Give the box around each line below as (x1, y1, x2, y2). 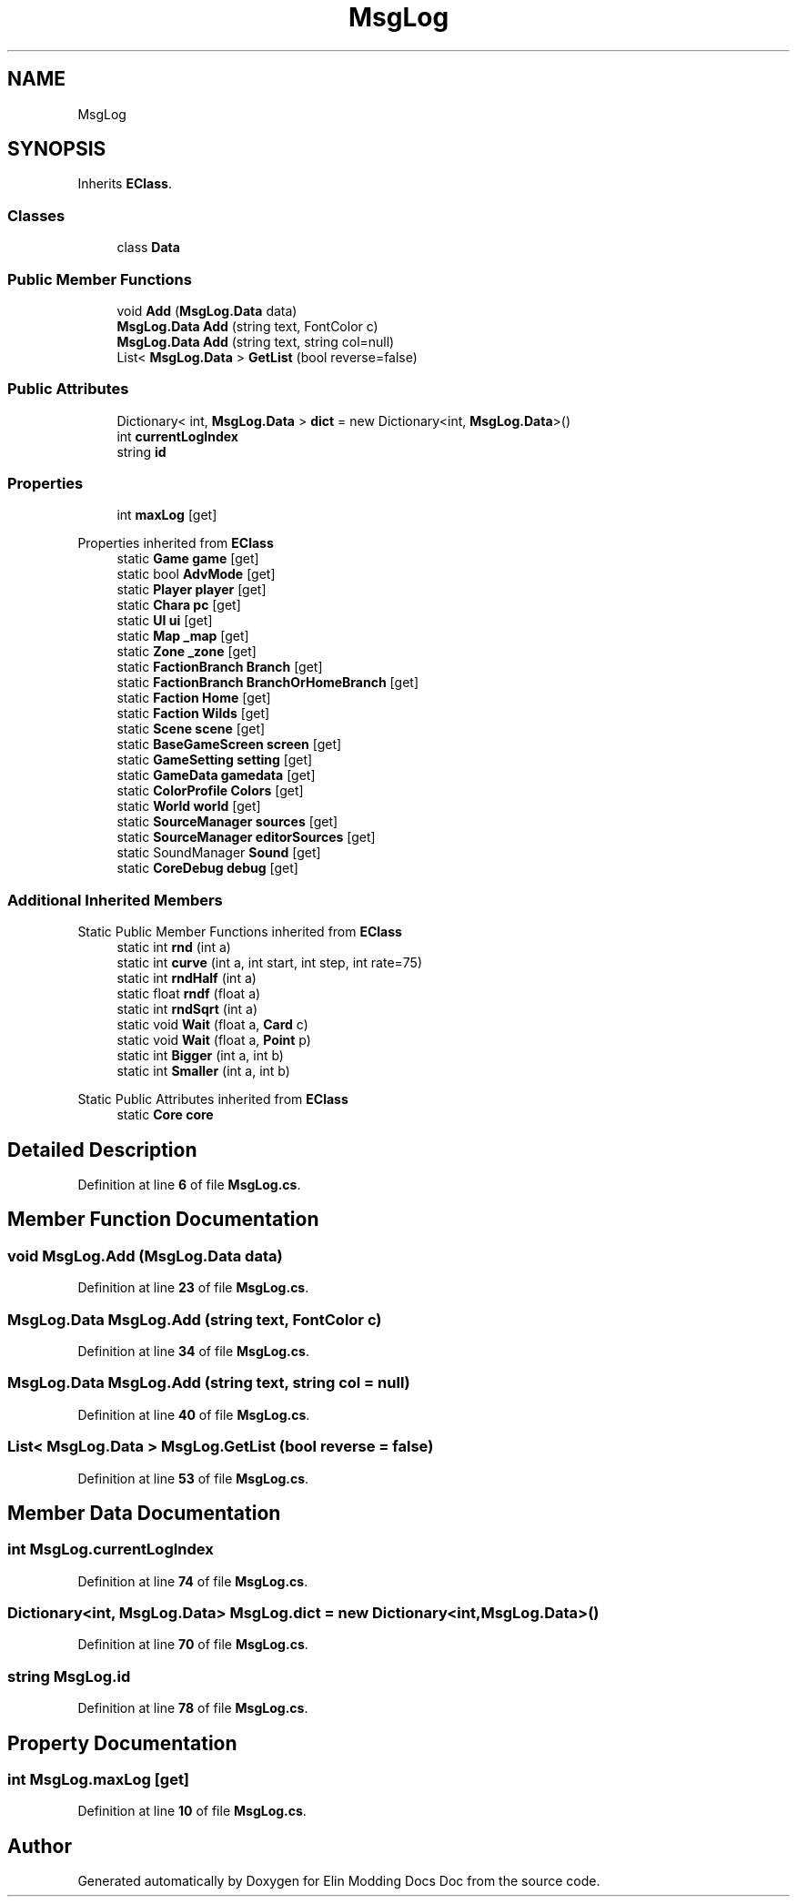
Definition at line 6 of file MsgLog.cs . (77, 1177, 301, 1193)
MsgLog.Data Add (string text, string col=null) (116, 333, 395, 349)
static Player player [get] (116, 582, 267, 598)
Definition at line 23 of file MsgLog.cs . (77, 1280, 309, 1296)
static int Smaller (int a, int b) (116, 1063, 290, 1079)
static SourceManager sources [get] (116, 814, 338, 830)
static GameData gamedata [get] (116, 767, 316, 784)
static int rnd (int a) (116, 939, 231, 956)
